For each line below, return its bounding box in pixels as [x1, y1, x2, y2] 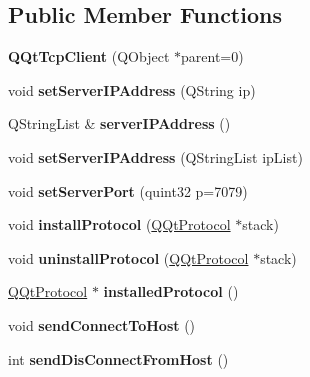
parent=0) [181, 46, 244, 67]
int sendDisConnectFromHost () [8, 348, 229, 369]
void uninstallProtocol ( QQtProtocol [8, 247, 249, 268]
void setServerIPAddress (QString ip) [8, 79, 256, 100]
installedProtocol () [103, 281, 239, 302]
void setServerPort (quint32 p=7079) [8, 180, 248, 201]
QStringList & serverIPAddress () [8, 113, 231, 134]
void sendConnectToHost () [8, 314, 196, 335]
